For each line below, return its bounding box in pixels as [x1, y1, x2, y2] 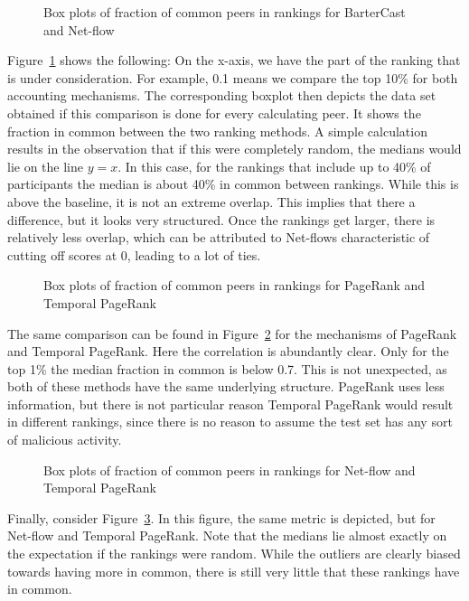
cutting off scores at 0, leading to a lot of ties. [7, 245, 261, 264]
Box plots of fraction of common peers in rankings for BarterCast [43, 3, 406, 21]
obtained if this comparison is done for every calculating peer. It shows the [7, 103, 421, 122]
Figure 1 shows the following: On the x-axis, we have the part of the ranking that [7, 51, 461, 70]
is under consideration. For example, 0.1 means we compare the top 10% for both [7, 68, 458, 87]
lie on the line [7, 156, 83, 175]
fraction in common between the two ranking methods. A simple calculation [7, 121, 427, 140]
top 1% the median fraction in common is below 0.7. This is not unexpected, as [7, 359, 447, 378]
